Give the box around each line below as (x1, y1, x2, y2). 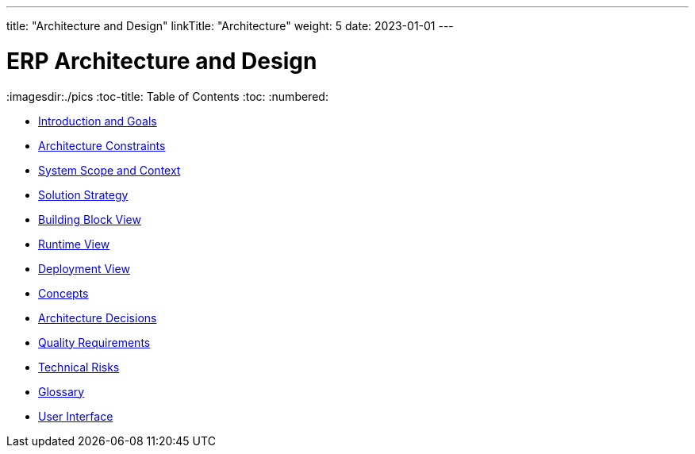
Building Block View (38, 212, 141, 226)
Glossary (38, 384, 85, 398)
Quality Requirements (38, 335, 151, 349)
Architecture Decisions (38, 310, 157, 325)
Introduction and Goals (38, 113, 157, 128)
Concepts (38, 286, 89, 300)
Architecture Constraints (38, 138, 166, 152)
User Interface (38, 409, 113, 423)
